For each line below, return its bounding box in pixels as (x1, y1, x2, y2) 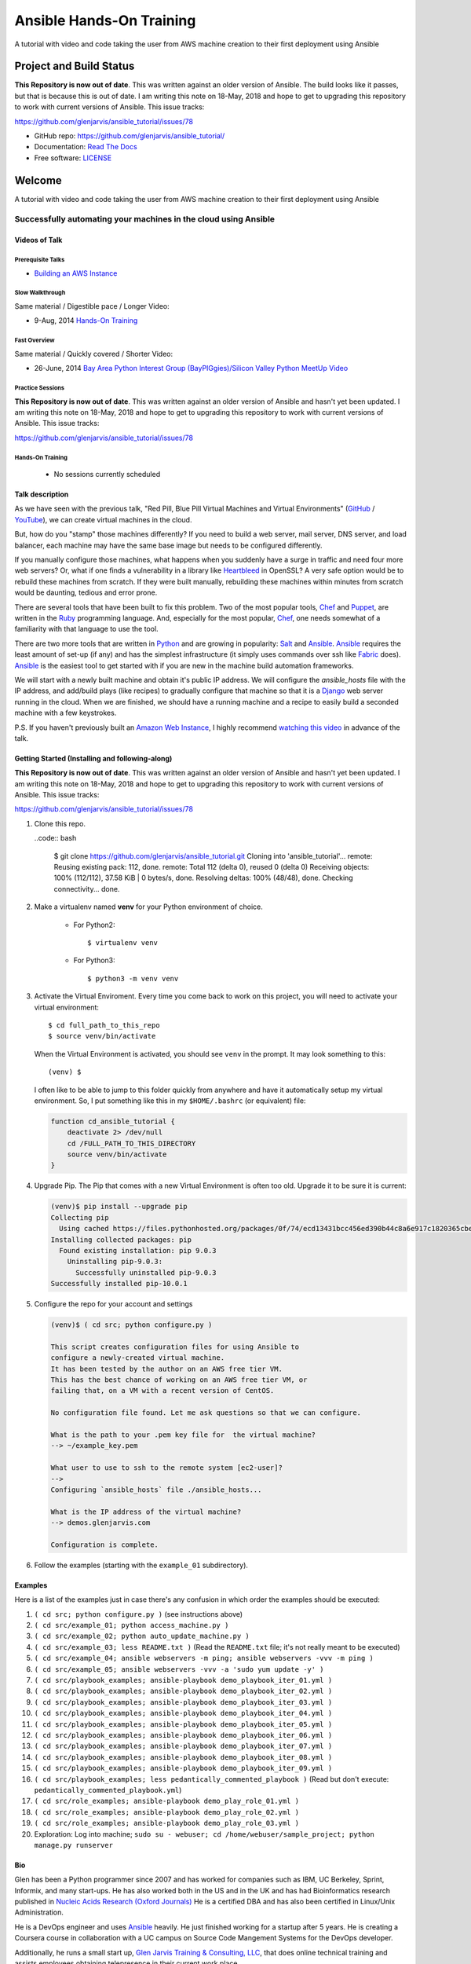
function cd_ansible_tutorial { (50, 1116, 176, 1126)
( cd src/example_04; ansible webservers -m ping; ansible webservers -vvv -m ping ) (34, 1654, 374, 1663)
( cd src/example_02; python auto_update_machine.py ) (34, 1632, 250, 1641)
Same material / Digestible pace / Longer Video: (14, 302, 170, 311)
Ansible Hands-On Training (14, 12, 196, 29)
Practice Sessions (14, 383, 65, 392)
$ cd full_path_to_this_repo (48, 1020, 160, 1029)
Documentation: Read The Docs (34, 142, 137, 152)
